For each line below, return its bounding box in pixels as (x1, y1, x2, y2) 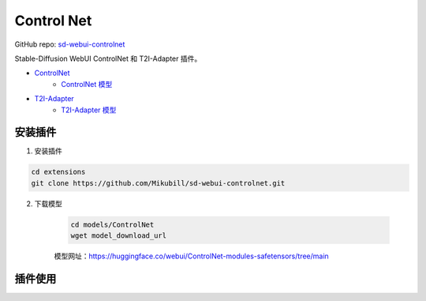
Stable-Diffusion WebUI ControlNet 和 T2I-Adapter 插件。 (14, 54, 202, 63)
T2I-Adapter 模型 (61, 105, 117, 115)
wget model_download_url (70, 231, 167, 240)
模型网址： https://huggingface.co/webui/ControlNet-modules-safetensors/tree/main (54, 251, 329, 261)
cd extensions (31, 167, 86, 177)
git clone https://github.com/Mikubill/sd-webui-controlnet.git (31, 179, 286, 187)
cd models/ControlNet (70, 220, 155, 229)
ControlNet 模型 (61, 79, 113, 88)
